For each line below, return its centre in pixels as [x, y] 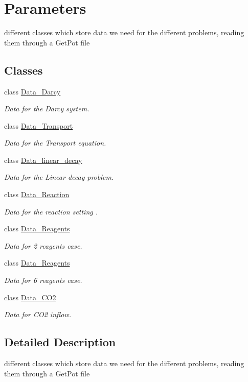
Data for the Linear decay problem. [59, 177]
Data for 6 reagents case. [43, 280]
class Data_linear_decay [43, 160]
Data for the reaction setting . [51, 211]
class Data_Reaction [37, 194]
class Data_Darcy [32, 91]
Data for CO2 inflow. [38, 314]
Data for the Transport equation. [55, 143]
